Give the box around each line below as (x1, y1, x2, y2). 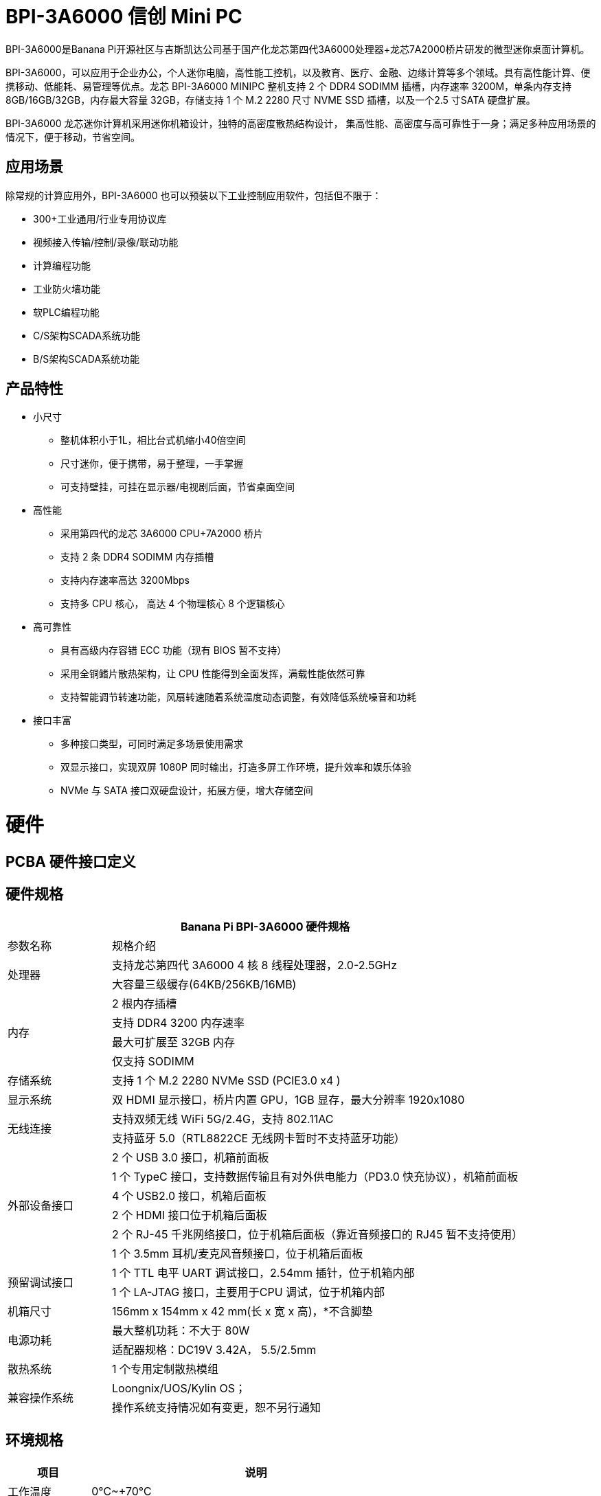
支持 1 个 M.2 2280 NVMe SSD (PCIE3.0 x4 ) (112, 1073, 341, 1087)
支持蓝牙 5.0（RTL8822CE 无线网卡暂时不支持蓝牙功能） (112, 1131, 405, 1145)
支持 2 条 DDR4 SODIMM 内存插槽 (60, 551, 214, 563)
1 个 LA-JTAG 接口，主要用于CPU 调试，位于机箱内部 (112, 1284, 385, 1299)
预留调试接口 (8, 1275, 74, 1289)
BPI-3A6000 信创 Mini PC (5, 5, 242, 28)
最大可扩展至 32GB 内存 (112, 1034, 236, 1049)
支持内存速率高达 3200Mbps (60, 574, 190, 587)
